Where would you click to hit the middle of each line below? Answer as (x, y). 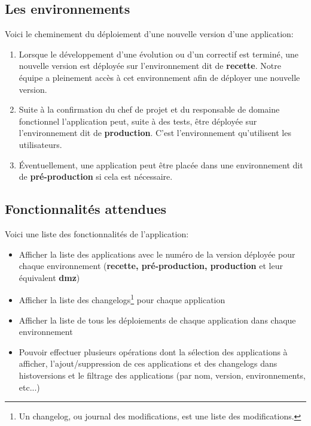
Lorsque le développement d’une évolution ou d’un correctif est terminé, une (158, 54)
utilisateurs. (40, 144)
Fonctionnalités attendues (86, 209)
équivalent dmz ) (49, 277)
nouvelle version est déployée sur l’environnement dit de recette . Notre (150, 66)
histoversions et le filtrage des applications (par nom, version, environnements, (162, 375)
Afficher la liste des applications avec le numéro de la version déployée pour (157, 254)
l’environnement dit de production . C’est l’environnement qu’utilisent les (155, 133)
